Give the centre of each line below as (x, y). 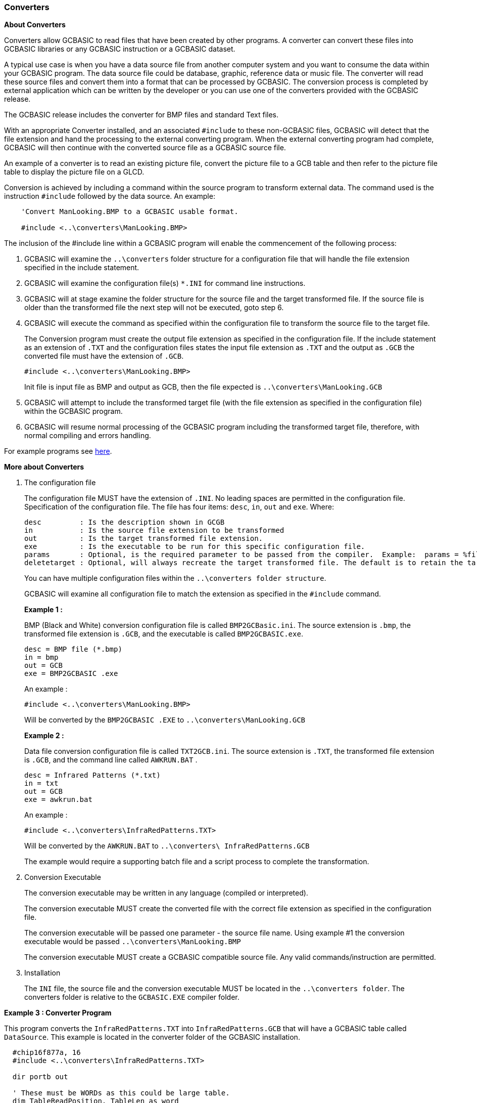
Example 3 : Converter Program (58, 1013)
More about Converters (44, 467)
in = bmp (41, 657)
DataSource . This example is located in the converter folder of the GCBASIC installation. (152, 1037)
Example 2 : (44, 736)
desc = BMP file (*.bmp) (73, 649)
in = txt (41, 783)
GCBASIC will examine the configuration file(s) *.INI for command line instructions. (165, 283)
